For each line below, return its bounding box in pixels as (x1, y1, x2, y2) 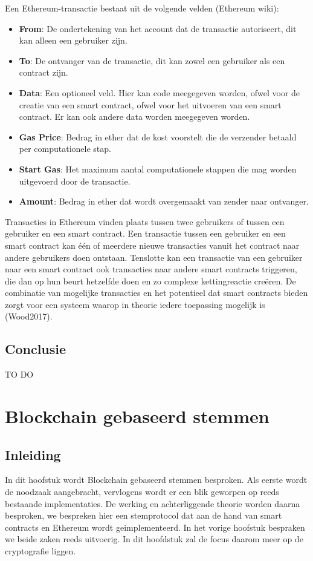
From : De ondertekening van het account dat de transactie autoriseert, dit (19, 22, 297, 34)
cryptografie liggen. (5, 545, 76, 557)
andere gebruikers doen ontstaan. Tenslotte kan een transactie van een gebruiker (5, 251, 303, 263)
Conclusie (5, 340, 66, 358)
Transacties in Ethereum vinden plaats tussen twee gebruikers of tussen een (5, 215, 285, 228)
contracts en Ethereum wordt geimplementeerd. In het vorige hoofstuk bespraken (5, 520, 305, 533)
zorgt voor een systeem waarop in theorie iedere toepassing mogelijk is (5, 298, 265, 310)
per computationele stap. (19, 142, 111, 155)
